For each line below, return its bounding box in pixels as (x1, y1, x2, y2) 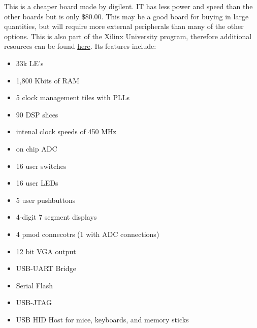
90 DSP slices (16, 109, 58, 120)
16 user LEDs (16, 177, 58, 188)
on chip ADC (16, 143, 57, 154)
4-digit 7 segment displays (16, 212, 97, 222)
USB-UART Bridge (16, 263, 76, 274)
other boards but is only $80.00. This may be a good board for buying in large (4, 11, 249, 21)
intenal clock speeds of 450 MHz (16, 126, 116, 137)
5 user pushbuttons (16, 194, 76, 205)
